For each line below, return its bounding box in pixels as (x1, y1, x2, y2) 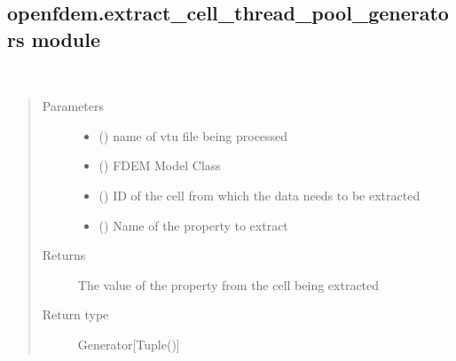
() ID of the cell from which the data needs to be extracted (98, 185, 421, 204)
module (31, 25, 100, 52)
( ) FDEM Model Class (98, 156, 221, 175)
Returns (42, 246, 86, 264)
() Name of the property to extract (98, 216, 288, 234)
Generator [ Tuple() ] (77, 334, 180, 353)
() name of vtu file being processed (98, 126, 288, 145)
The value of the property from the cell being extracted (77, 275, 380, 294)
